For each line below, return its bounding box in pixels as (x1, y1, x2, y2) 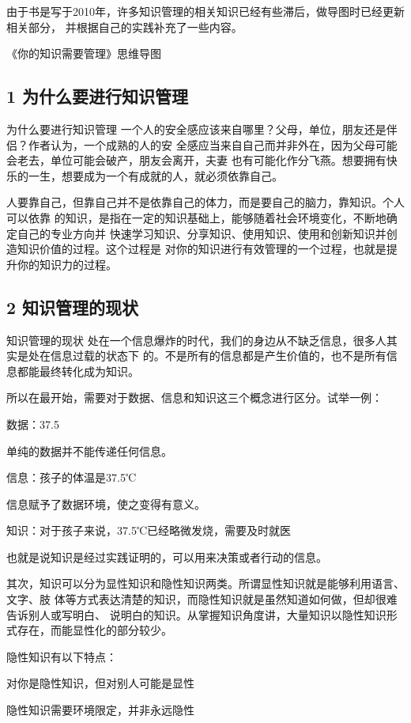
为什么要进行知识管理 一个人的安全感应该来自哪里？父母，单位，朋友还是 (6, 120, 386, 137)
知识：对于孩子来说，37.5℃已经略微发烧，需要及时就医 (6, 522, 292, 539)
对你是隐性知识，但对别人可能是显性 (6, 675, 194, 691)
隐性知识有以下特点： (6, 648, 117, 664)
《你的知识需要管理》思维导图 (6, 45, 161, 62)
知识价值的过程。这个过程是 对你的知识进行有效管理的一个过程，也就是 (17, 240, 386, 257)
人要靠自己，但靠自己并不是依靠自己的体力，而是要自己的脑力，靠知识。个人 (6, 194, 405, 210)
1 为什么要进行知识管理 (6, 84, 189, 108)
